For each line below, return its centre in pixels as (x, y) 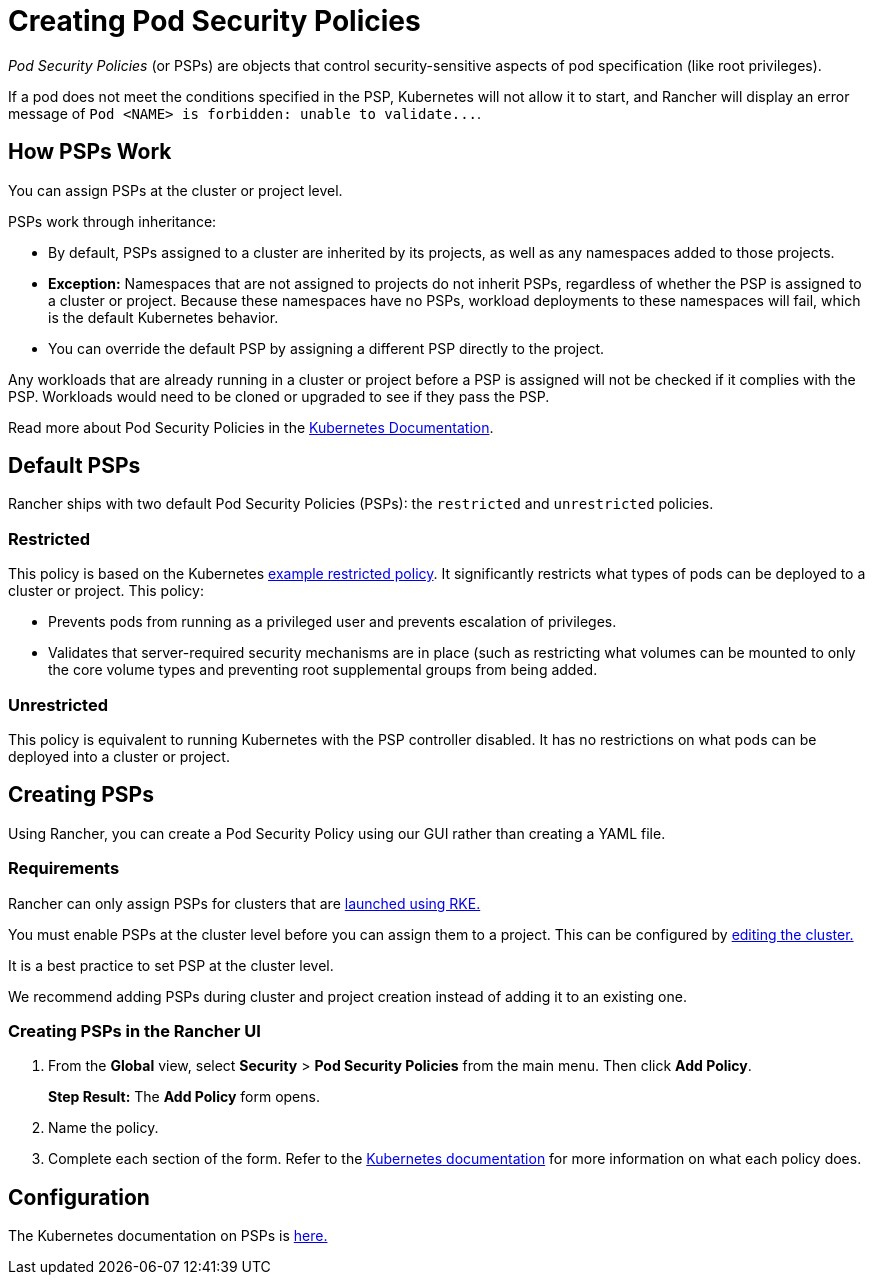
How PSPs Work (90, 152)
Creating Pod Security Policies (214, 21)
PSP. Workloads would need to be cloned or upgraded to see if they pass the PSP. (279, 396)
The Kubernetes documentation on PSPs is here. (168, 1236)
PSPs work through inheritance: (112, 221)
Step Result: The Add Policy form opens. (184, 1097)
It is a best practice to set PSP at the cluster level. (171, 965)
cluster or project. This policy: (106, 591)
